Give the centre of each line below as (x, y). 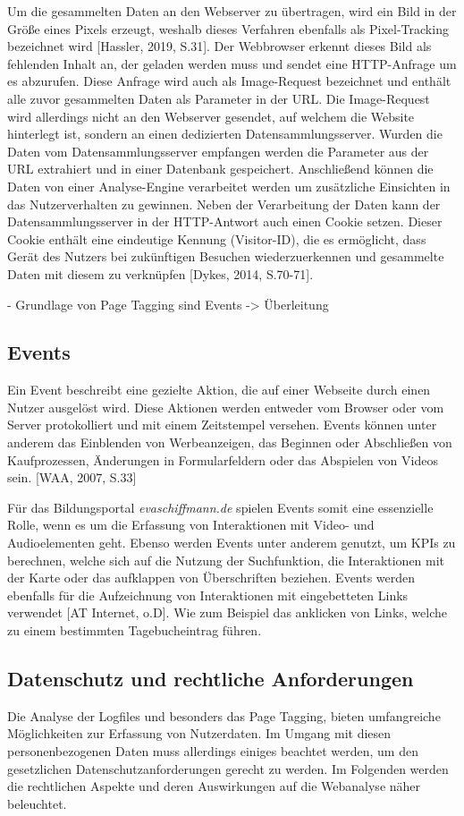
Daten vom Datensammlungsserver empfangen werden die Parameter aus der (218, 151)
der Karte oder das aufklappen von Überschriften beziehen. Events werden (211, 578)
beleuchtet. (37, 803)
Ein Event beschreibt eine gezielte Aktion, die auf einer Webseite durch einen (219, 390)
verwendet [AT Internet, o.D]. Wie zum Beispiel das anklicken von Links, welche (228, 612)
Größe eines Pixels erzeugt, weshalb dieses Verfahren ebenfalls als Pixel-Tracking (228, 28)
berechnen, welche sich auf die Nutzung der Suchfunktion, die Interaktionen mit (226, 560)
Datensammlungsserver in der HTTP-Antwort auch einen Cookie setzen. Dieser (225, 221)
